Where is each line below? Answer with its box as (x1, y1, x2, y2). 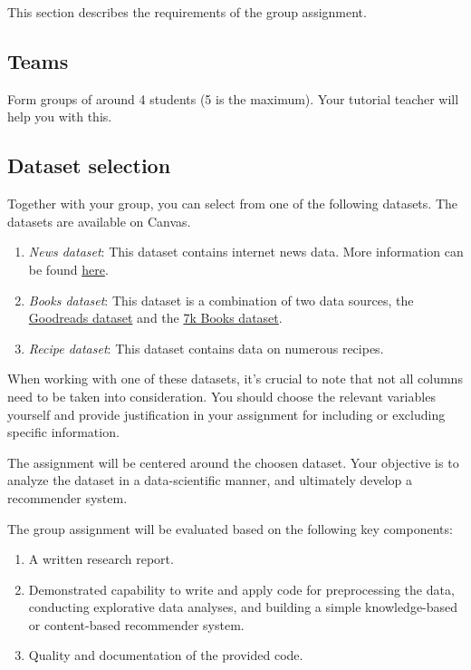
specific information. (7, 422, 120, 442)
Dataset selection (7, 151, 171, 180)
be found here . (28, 259, 109, 278)
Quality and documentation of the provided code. (28, 646, 303, 665)
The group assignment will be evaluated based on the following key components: (7, 519, 453, 538)
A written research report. (28, 549, 174, 568)
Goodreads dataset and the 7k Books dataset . (28, 308, 283, 327)
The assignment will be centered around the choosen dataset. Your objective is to (7, 452, 459, 471)
